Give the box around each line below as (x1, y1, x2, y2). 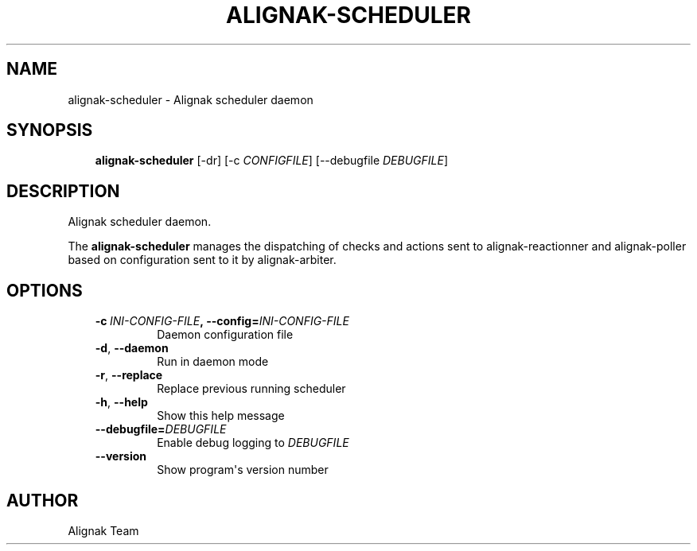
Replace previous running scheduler (157, 382, 346, 396)
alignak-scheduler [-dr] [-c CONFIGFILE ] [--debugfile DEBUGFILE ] (95, 153, 449, 168)
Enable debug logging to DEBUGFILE (157, 436, 349, 450)
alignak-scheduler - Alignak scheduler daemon (68, 92, 313, 107)
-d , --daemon (95, 341, 169, 355)
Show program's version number (157, 463, 329, 477)
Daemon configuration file (157, 328, 294, 342)
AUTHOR (6, 490, 79, 510)
